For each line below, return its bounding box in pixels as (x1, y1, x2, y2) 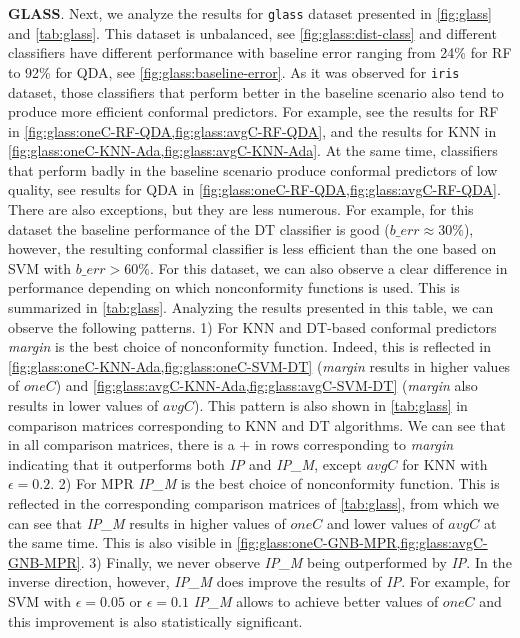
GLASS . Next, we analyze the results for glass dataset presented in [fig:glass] (8, 3, 492, 23)
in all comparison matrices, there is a (8, 434, 235, 455)
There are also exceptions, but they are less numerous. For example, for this (8, 199, 474, 220)
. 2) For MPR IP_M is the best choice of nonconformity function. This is (50, 473, 500, 494)
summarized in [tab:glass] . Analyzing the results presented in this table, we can (8, 297, 494, 318)
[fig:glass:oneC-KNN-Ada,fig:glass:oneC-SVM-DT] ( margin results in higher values (8, 355, 511, 376)
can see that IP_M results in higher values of (8, 512, 286, 533)
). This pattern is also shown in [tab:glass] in (193, 395, 468, 415)
